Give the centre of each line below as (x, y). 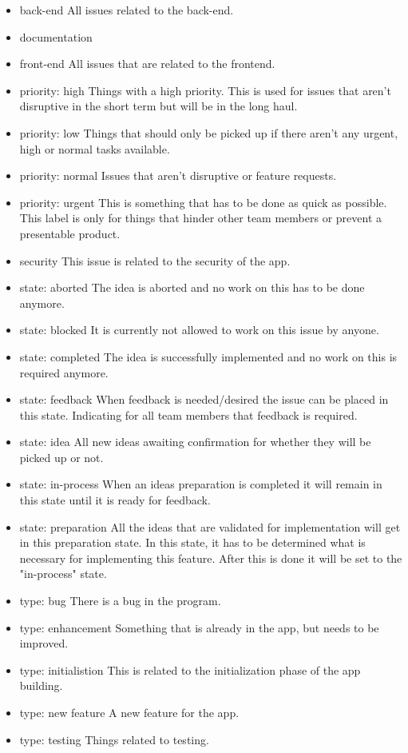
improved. (44, 643)
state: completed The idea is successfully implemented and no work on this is (208, 356)
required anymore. (64, 372)
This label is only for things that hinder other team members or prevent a (201, 218)
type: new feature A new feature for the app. (129, 712)
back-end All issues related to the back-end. (127, 10)
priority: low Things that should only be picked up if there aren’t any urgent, (209, 132)
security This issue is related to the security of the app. (155, 260)
